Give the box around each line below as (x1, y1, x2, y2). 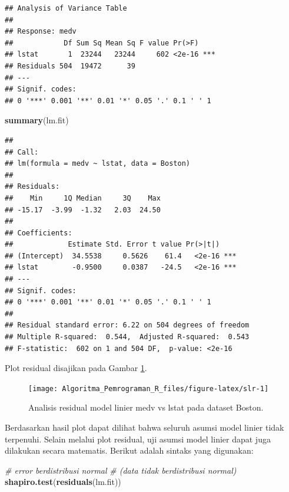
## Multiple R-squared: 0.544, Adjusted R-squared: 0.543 (5, 333, 250, 342)
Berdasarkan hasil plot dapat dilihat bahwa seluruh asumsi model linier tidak (5, 421, 284, 434)
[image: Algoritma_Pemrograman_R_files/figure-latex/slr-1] (28, 384, 269, 393)
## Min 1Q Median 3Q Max (5, 193, 161, 202)
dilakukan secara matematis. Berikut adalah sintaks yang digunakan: (5, 444, 254, 457)
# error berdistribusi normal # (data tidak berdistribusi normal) (5, 464, 237, 476)
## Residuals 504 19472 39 (5, 61, 135, 70)
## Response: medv (5, 27, 77, 36)
